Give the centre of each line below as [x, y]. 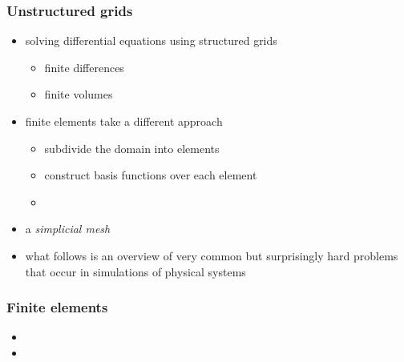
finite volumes [79, 94]
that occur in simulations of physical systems [135, 271]
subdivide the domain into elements [132, 148]
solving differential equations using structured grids [151, 40]
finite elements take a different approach [124, 121]
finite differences [84, 67]
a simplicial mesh [68, 229]
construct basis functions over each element [151, 175]
